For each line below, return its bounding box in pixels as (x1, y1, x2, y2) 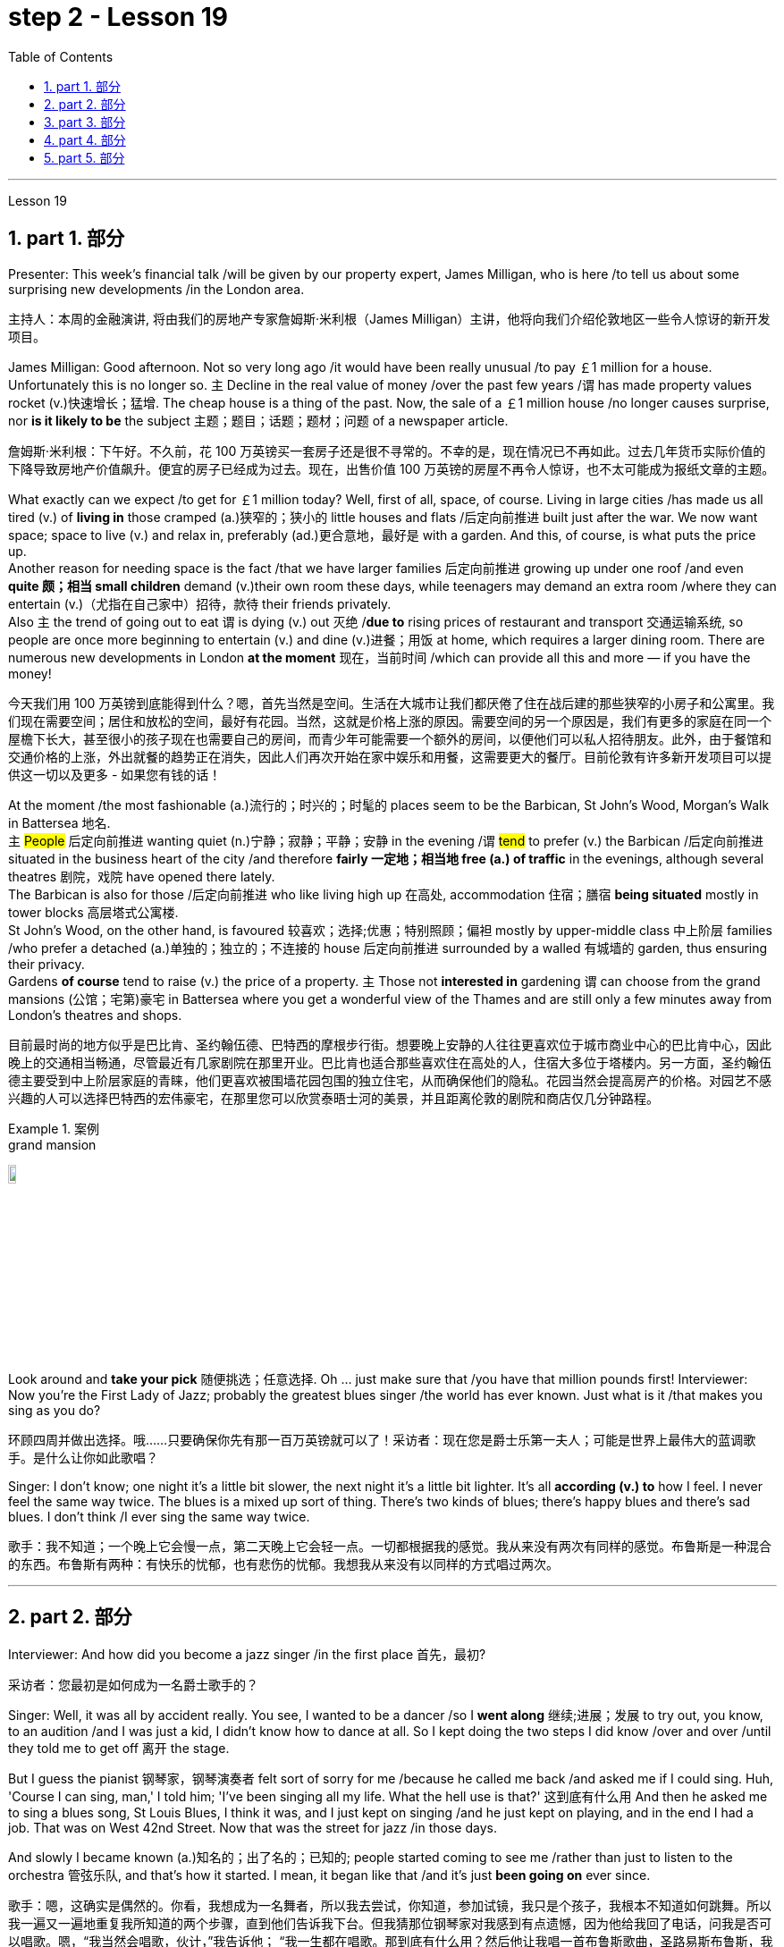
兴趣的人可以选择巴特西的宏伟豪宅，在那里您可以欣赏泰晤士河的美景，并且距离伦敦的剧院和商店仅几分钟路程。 (8, 1090, 659, 1106)
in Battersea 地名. (8, 814, 111, 830)
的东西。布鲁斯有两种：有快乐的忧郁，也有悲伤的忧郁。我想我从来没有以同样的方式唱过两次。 (8, 1555, 559, 1572)
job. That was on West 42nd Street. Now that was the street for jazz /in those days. (8, 1819, 497, 1835)
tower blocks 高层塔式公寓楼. (8, 904, 179, 920)
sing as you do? (8, 1402, 101, 1418)
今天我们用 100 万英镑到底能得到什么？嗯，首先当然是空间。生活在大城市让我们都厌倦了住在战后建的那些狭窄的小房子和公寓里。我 (8, 695, 775, 711)
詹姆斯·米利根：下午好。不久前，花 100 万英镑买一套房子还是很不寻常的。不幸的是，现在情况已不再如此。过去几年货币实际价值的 (8, 442, 766, 459)
